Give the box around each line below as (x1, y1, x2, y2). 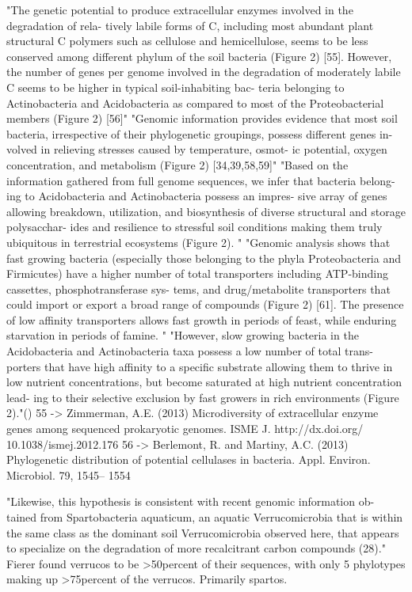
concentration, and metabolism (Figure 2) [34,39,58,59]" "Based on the (6, 156, 349, 173)
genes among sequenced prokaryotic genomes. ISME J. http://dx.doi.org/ (6, 420, 364, 437)
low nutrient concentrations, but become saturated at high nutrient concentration (6, 374, 402, 390)
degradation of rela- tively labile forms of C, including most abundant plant (6, 17, 374, 33)
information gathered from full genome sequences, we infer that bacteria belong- (6, 172, 395, 188)
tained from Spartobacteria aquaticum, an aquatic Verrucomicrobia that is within (6, 509, 403, 525)
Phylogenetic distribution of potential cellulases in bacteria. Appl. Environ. (6, 451, 371, 468)
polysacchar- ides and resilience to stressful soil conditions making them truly (6, 218, 383, 235)
